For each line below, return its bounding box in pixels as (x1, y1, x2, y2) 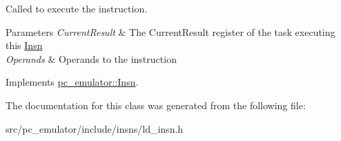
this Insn (6, 38, 43, 53)
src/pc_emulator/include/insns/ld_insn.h (6, 121, 184, 135)
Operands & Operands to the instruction (6, 51, 177, 66)
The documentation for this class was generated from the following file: (6, 97, 306, 112)
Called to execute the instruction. (6, 1, 148, 15)
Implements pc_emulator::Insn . (6, 75, 139, 89)
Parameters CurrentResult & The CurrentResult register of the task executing (6, 24, 335, 39)
